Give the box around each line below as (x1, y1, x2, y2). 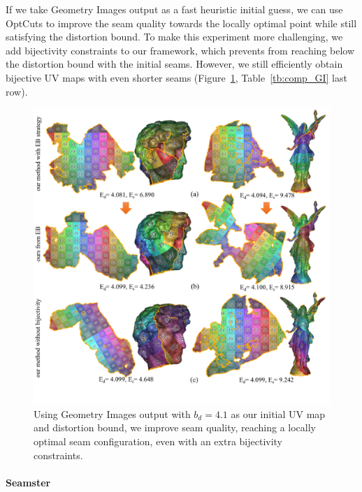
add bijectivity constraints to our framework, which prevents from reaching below (6, 43, 355, 57)
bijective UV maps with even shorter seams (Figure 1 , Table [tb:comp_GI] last (6, 70, 347, 84)
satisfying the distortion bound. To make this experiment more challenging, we (6, 29, 343, 44)
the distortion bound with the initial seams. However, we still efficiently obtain (6, 57, 343, 71)
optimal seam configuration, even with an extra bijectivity (34, 433, 283, 448)
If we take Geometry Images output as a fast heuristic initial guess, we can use (6, 2, 343, 16)
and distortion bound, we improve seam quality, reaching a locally (34, 420, 316, 435)
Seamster (6, 475, 51, 489)
